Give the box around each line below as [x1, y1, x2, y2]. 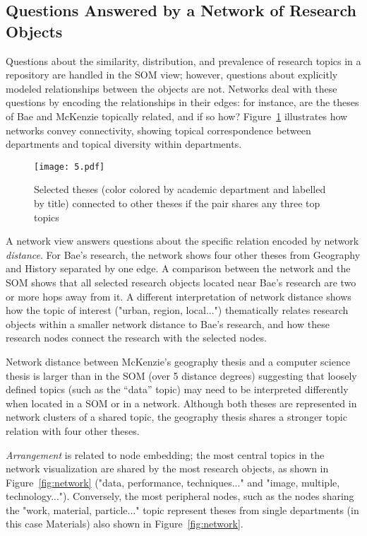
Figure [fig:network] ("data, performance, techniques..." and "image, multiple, [6, 474, 340, 489]
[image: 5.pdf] [34, 161, 105, 172]
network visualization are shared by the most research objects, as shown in [6, 461, 329, 476]
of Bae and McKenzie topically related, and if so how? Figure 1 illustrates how [6, 108, 348, 123]
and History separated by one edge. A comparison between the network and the [6, 261, 351, 276]
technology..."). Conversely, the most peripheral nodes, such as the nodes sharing [6, 489, 354, 503]
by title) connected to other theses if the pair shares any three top [34, 196, 320, 210]
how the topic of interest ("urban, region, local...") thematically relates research [6, 303, 349, 317]
